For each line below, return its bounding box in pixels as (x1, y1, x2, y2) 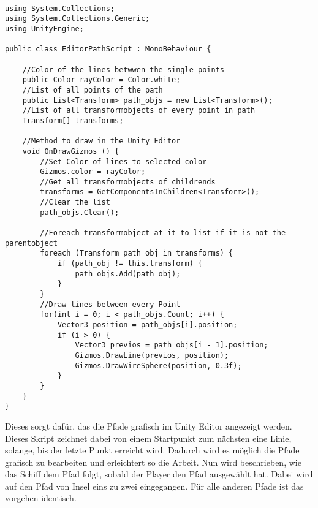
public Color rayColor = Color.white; (22, 75, 181, 85)
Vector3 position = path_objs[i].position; (57, 320, 238, 329)
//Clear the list (40, 198, 110, 207)
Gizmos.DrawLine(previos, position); (75, 351, 229, 360)
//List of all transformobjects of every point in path (22, 106, 256, 115)
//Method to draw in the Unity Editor (22, 137, 181, 146)
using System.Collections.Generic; (5, 14, 150, 23)
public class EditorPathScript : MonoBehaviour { (5, 45, 211, 54)
